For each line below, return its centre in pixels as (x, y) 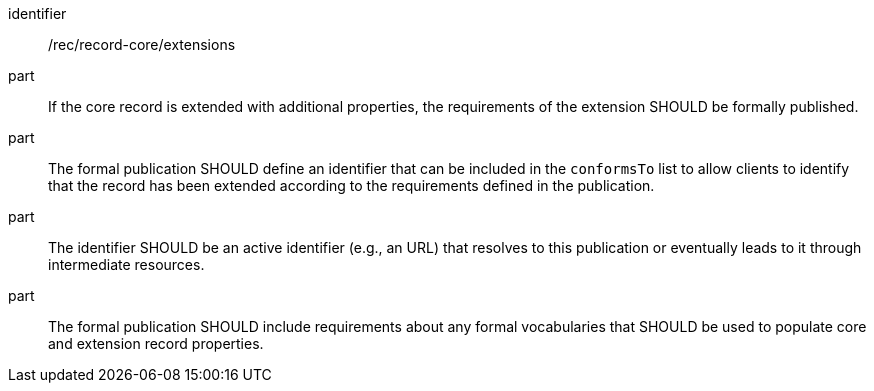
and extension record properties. (156, 343)
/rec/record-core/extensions (142, 44)
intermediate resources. (126, 264)
